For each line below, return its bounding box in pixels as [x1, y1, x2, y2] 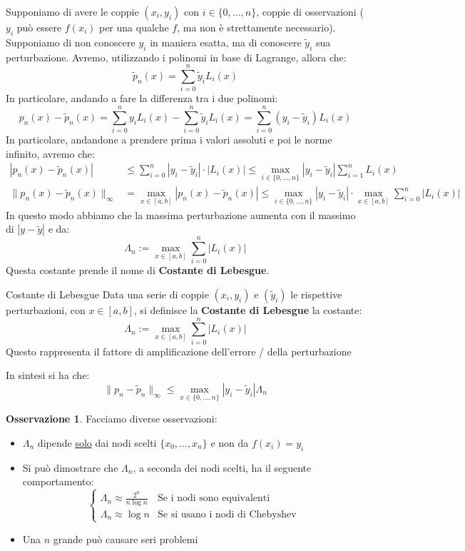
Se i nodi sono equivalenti [158, 493, 270, 504]
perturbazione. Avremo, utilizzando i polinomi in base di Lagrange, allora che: [6, 49, 347, 64]
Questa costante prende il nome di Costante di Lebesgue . [6, 263, 270, 278]
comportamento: [22, 474, 94, 489]
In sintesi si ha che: [6, 368, 90, 383]
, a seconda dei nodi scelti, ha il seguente [133, 460, 312, 475]
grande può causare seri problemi [53, 531, 198, 546]
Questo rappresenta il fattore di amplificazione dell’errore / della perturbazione [6, 343, 352, 358]
